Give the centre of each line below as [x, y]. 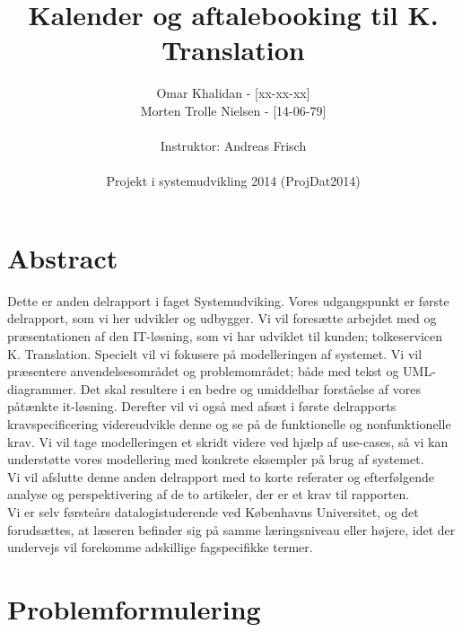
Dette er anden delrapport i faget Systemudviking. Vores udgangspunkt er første [228, 300]
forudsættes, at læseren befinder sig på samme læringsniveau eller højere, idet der [231, 529]
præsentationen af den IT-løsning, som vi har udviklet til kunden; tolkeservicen [225, 336]
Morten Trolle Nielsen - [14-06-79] [233, 110]
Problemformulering [134, 608]
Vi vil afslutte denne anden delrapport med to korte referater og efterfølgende [221, 476]
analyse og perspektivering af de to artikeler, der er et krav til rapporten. [209, 494]
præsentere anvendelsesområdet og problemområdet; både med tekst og [203, 371]
